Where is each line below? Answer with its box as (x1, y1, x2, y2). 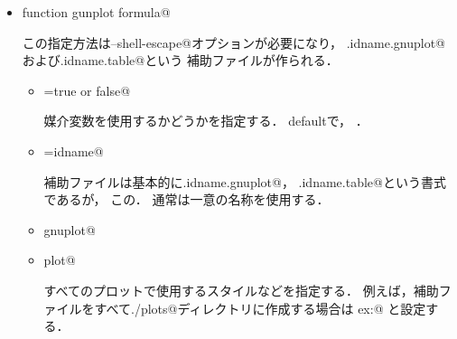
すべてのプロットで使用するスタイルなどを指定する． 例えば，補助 (43, 280, 439, 299)
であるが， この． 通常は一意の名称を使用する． (43, 190, 330, 209)
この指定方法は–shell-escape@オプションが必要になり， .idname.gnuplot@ (22, 33, 445, 52)
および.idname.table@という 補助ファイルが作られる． (22, 51, 339, 70)
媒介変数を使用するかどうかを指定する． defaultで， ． (43, 111, 368, 130)
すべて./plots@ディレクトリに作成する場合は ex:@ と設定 (94, 298, 426, 317)
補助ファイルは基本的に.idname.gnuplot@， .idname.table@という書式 (43, 172, 446, 191)
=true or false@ (43, 80, 131, 99)
